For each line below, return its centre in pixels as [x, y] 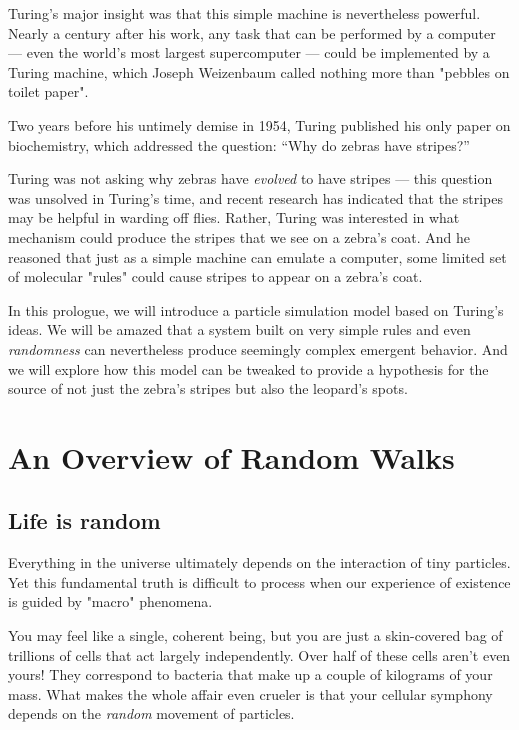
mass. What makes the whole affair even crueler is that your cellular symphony [250, 693]
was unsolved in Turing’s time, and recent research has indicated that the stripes [255, 197]
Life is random [84, 520]
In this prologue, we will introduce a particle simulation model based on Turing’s [256, 309]
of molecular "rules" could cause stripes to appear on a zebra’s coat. [215, 276]
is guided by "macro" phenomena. [110, 601]
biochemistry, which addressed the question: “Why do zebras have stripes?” [239, 144]
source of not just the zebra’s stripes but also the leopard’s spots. [208, 388]
